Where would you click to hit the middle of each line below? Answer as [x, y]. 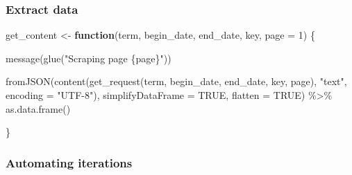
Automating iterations [69, 162]
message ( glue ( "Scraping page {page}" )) [89, 58]
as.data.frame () [38, 108]
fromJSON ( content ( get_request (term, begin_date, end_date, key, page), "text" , [176, 81]
